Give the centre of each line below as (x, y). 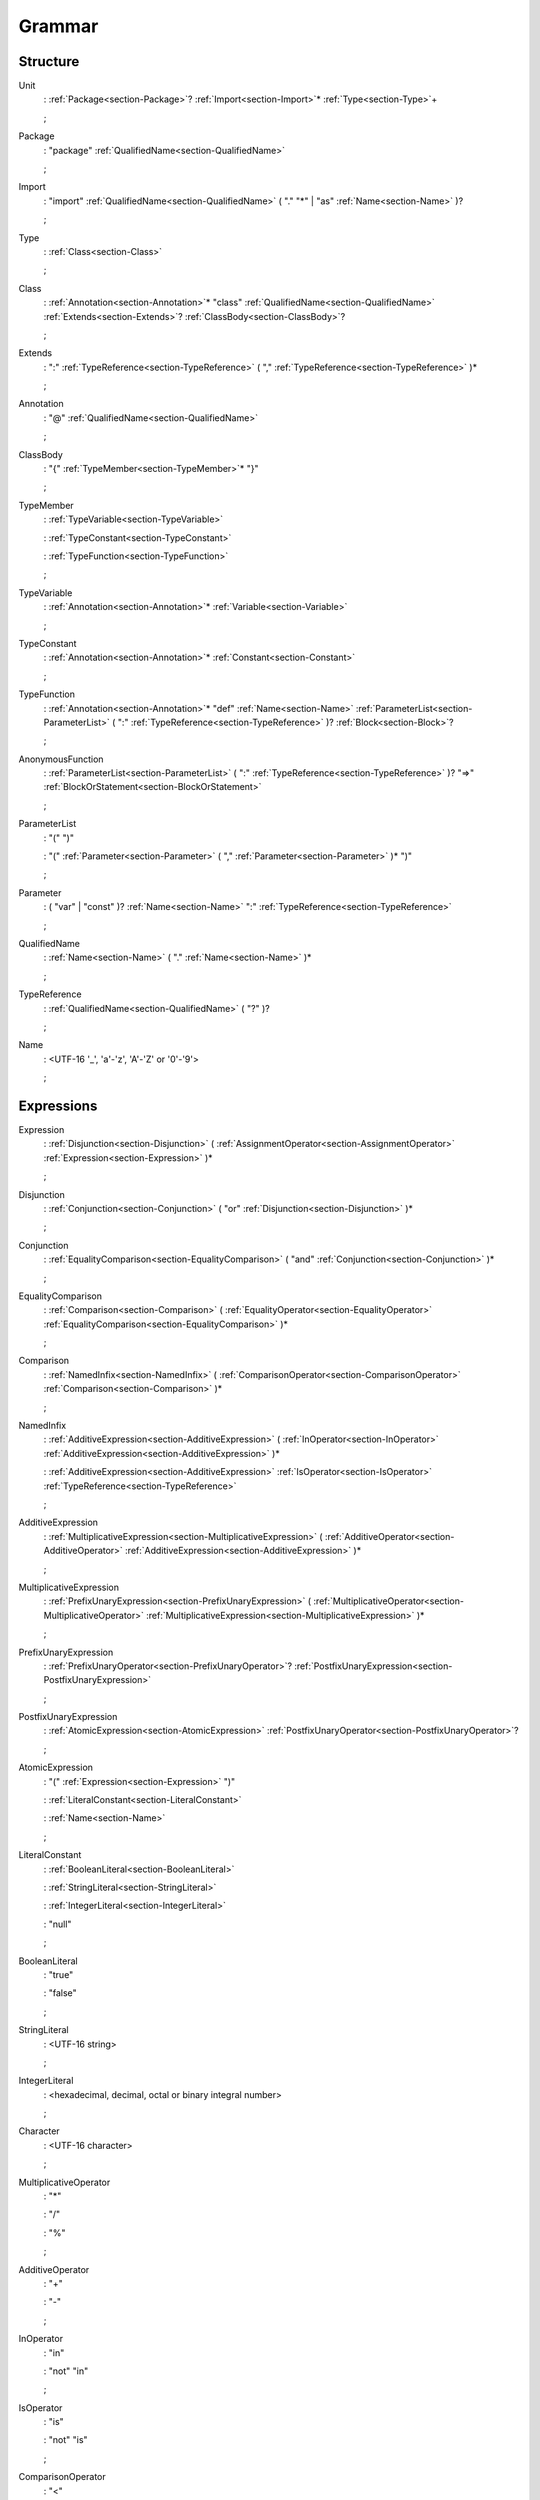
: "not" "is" (66, 2440)
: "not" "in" (66, 2371)
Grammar (58, 26)
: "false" (60, 1993)
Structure (49, 61)
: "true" (58, 1974)
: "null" (57, 1924)
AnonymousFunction (61, 759)
